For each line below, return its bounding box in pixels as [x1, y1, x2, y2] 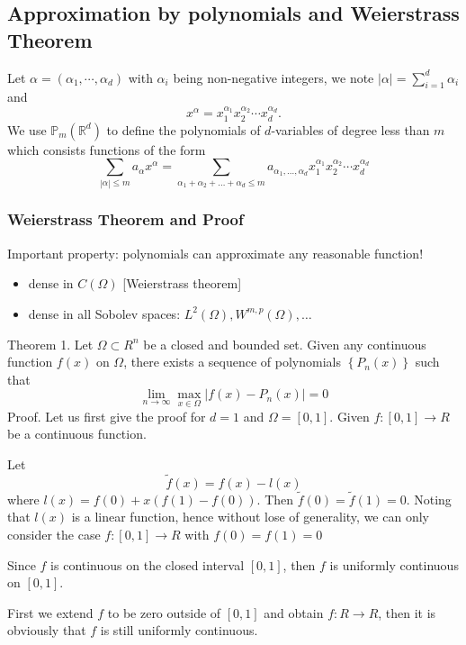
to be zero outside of [107, 603, 221, 622]
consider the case [7, 524, 101, 543]
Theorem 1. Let [7, 334, 94, 353]
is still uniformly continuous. [100, 621, 258, 640]
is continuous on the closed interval [50, 555, 245, 574]
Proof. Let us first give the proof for [7, 406, 206, 425]
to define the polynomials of [106, 120, 261, 139]
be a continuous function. [7, 424, 147, 443]
